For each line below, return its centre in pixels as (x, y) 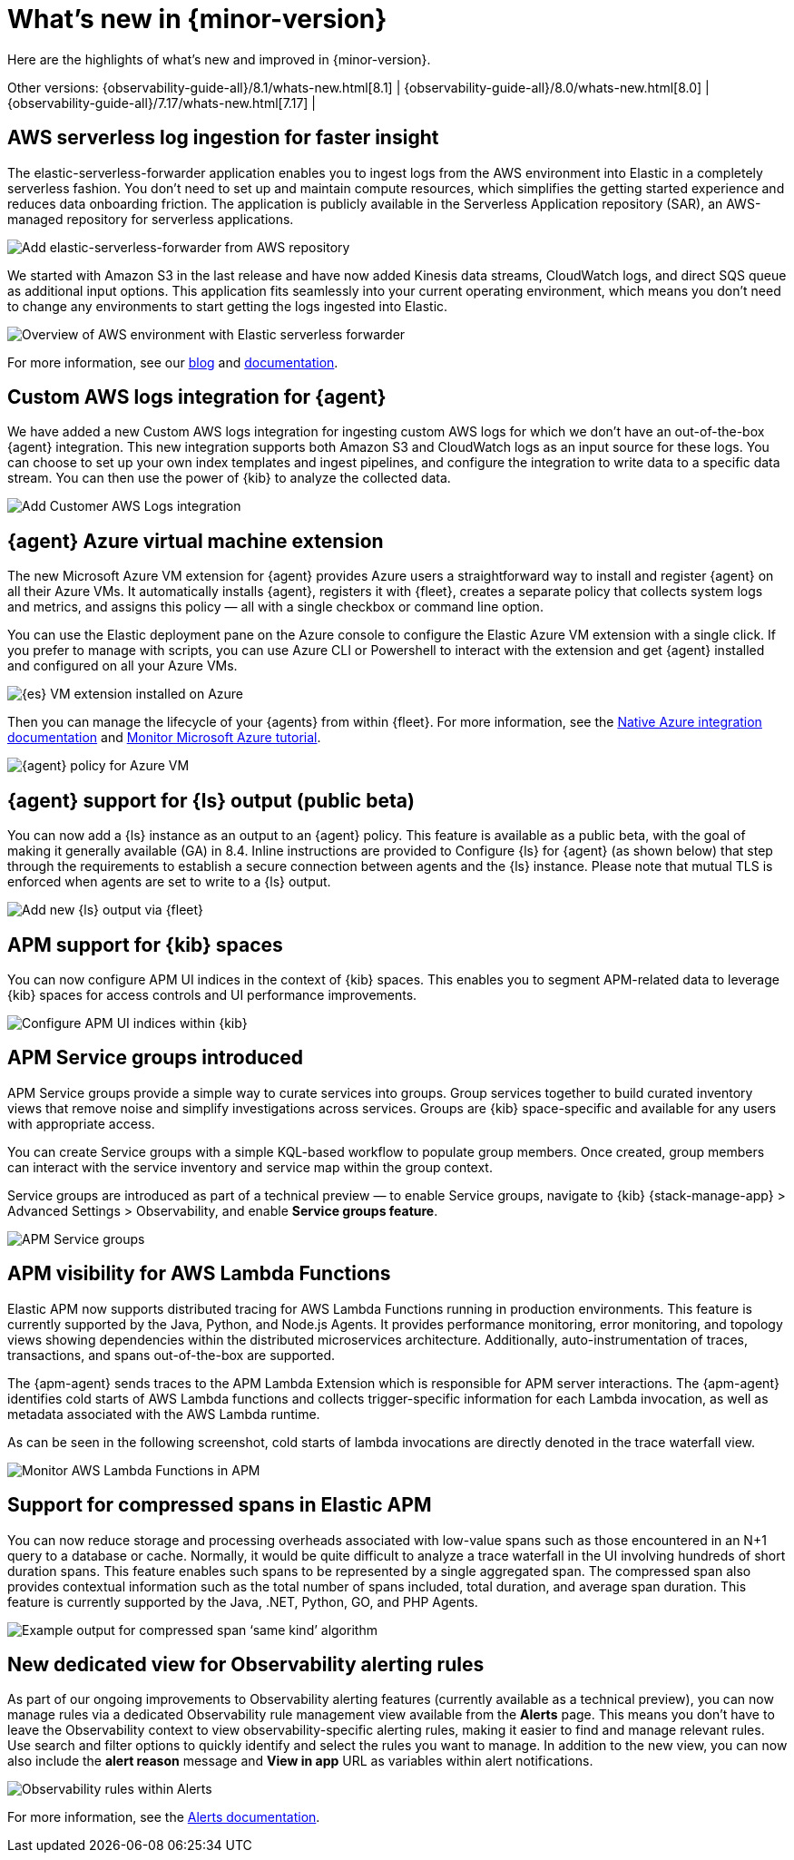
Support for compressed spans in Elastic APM (220, 1505)
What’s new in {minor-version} (197, 19)
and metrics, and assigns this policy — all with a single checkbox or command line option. (275, 607)
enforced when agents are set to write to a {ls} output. (169, 882)
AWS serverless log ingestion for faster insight (223, 138)
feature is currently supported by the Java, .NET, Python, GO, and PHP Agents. (243, 1601)
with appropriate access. (81, 1123)
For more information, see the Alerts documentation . (164, 1817)
